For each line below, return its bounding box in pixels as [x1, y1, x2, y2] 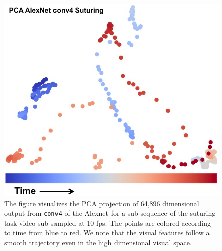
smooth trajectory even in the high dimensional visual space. [4, 237, 192, 248]
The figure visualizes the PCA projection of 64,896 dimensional [4, 198, 199, 208]
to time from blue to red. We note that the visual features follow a [4, 227, 210, 238]
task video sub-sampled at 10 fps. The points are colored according [4, 217, 211, 228]
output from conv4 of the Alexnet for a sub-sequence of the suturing [4, 208, 216, 218]
